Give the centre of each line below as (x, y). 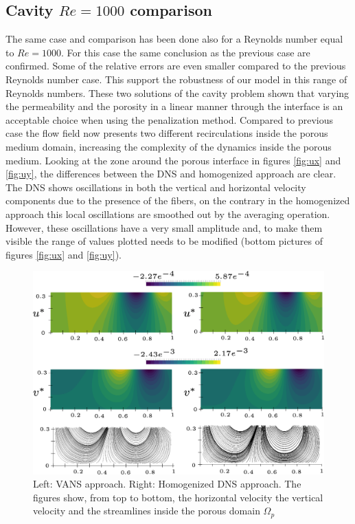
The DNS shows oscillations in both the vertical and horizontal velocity (156, 187)
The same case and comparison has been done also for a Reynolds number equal (174, 39)
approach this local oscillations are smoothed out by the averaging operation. (168, 214)
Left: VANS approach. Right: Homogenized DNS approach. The (167, 484)
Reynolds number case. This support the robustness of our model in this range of (176, 79)
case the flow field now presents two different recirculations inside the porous (167, 133)
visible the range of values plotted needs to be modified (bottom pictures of (164, 241)
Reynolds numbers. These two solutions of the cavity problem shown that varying (177, 92)
